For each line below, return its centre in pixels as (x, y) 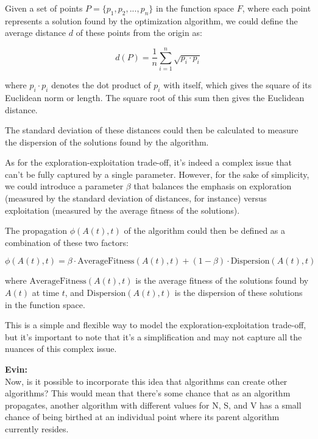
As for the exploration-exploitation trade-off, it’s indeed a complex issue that (148, 162)
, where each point (277, 8)
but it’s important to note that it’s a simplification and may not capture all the (154, 336)
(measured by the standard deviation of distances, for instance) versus (136, 198)
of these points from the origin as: (139, 33)
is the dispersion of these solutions (238, 293)
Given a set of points (44, 8)
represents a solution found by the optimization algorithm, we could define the (151, 20)
